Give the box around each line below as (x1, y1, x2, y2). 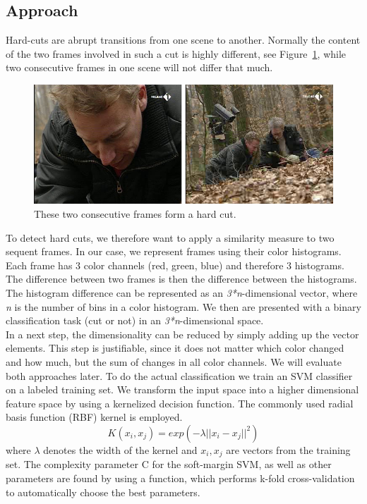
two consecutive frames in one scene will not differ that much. (6, 60, 273, 75)
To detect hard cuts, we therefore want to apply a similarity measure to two (6, 230, 335, 245)
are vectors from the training (226, 442, 351, 457)
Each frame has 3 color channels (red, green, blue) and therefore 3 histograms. (6, 257, 344, 272)
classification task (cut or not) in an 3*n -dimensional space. (6, 313, 264, 328)
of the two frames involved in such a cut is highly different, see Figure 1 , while (6, 46, 347, 61)
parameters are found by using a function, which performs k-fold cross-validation (6, 471, 355, 485)
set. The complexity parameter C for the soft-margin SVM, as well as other (6, 457, 332, 472)
